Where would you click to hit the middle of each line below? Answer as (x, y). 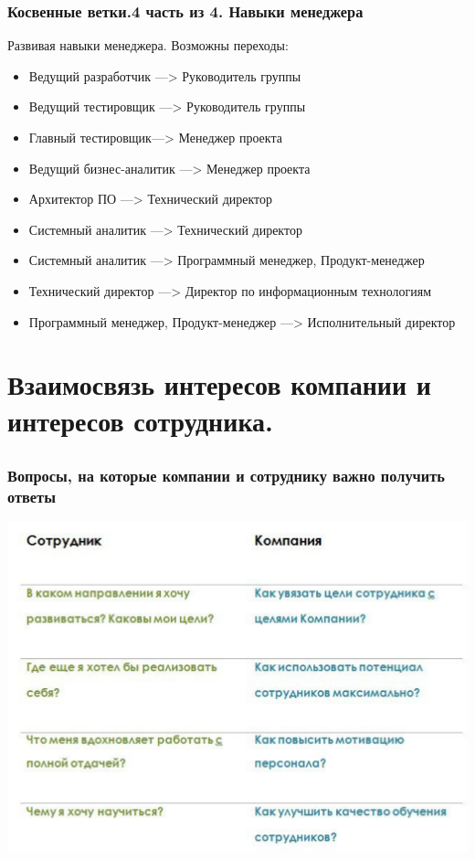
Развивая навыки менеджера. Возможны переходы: (148, 45)
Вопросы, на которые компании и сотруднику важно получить (226, 476)
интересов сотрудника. (141, 420)
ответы (32, 497)
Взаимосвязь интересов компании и (219, 384)
